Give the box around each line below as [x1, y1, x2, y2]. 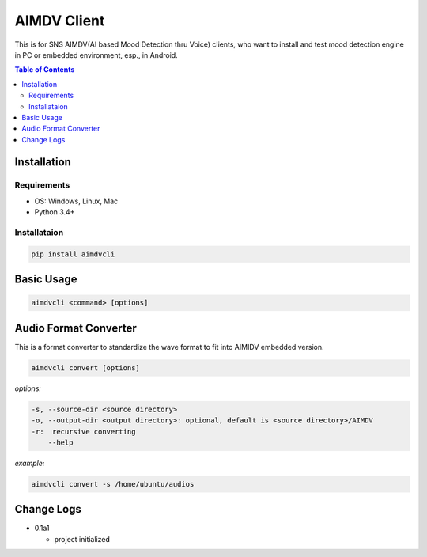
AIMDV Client [14, 12, 105, 29]
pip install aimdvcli [31, 249, 115, 259]
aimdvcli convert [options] [31, 363, 140, 372]
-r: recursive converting [31, 427, 136, 436]
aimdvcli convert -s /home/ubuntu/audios [31, 479, 195, 488]
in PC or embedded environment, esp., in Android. [14, 50, 178, 59]
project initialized [54, 534, 110, 544]
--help [47, 438, 74, 447]
